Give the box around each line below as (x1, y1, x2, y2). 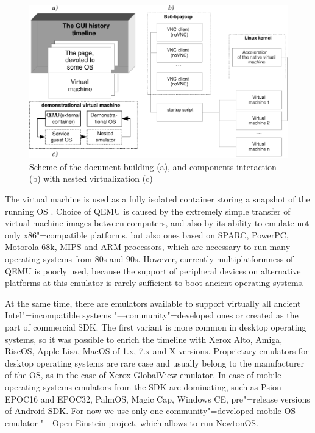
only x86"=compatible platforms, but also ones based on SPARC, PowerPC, (5, 228, 289, 241)
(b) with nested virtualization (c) (29, 172, 153, 185)
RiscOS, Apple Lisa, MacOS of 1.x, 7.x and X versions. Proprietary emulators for (5, 345, 309, 357)
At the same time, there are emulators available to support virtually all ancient (5, 296, 301, 309)
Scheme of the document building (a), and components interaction (29, 160, 277, 173)
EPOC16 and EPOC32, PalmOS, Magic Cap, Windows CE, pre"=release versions (5, 392, 310, 405)
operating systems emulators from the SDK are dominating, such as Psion (5, 380, 281, 393)
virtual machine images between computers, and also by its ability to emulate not (5, 216, 310, 229)
